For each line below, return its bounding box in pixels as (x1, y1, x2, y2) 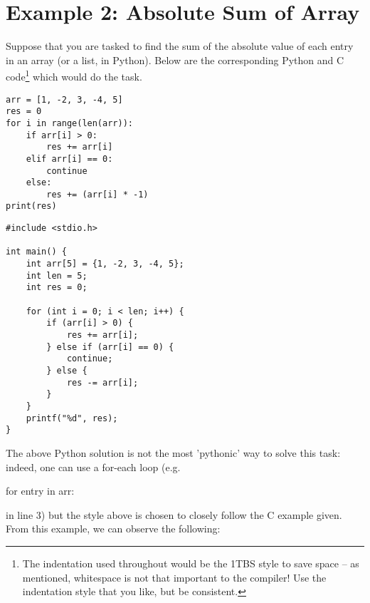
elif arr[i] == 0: (26, 153, 113, 164)
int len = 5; (26, 270, 88, 281)
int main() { (6, 247, 67, 257)
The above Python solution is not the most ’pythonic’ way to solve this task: (6, 445, 341, 460)
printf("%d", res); (26, 413, 118, 423)
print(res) (6, 201, 57, 212)
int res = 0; (26, 282, 88, 293)
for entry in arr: (6, 483, 75, 498)
